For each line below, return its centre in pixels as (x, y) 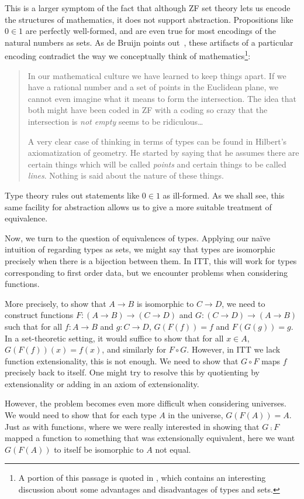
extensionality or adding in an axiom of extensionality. (102, 383)
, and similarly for (134, 349)
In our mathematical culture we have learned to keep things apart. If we (157, 75)
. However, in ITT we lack (234, 349)
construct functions (39, 315)
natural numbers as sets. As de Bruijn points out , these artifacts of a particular (149, 42)
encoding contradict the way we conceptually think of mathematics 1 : (128, 55)
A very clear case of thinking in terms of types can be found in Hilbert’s (157, 141)
